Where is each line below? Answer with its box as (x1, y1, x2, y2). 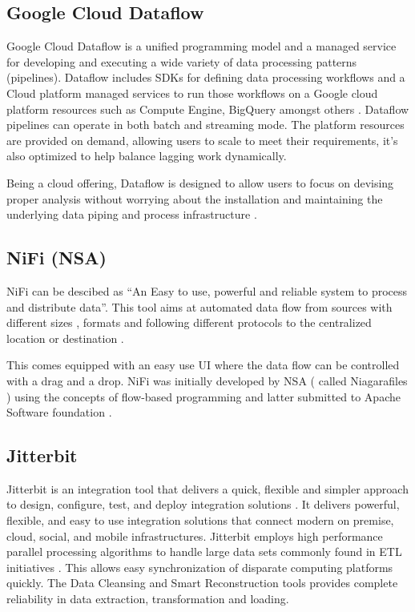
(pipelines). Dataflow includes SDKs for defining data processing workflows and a (6, 69, 405, 86)
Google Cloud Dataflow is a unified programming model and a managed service (6, 38, 397, 54)
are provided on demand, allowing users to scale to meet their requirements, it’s (6, 131, 398, 148)
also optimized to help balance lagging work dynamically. (6, 147, 287, 164)
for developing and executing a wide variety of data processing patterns (6, 53, 357, 70)
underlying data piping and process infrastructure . (6, 206, 257, 223)
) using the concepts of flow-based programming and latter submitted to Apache (6, 388, 401, 405)
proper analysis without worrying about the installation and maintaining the (6, 190, 383, 207)
